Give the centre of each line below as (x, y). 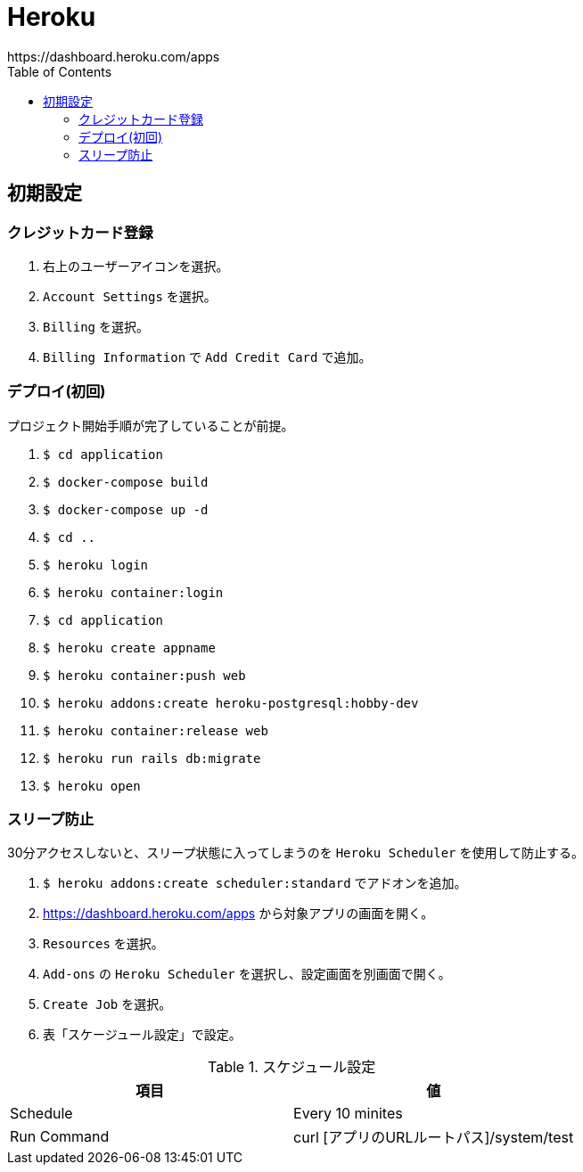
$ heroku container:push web (144, 675)
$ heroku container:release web (156, 730)
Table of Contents (60, 71)
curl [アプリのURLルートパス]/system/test (434, 1138)
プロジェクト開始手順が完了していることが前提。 (151, 425)
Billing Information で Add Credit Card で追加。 (207, 357)
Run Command (60, 1137)
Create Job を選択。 (107, 1004)
